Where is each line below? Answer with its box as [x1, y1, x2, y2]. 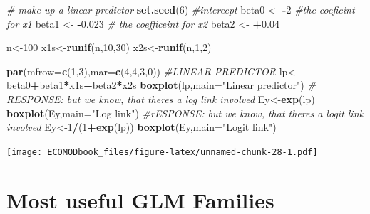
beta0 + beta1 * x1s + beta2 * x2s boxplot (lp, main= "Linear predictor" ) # [6, 77, 316, 92]
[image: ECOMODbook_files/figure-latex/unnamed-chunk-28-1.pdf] [6, 146, 318, 157]
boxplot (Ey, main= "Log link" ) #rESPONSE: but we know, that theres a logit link [6, 105, 364, 120]
